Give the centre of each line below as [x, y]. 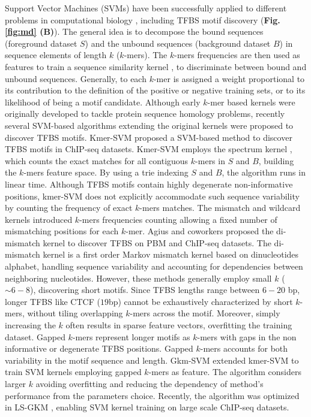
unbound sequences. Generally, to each [76, 78]
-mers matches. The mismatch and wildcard [220, 208]
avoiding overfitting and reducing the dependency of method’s [149, 383]
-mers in [210, 160]
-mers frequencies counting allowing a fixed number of [178, 219]
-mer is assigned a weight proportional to [229, 78]
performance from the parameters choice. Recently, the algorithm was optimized [152, 395]
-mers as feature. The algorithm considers [225, 372]
